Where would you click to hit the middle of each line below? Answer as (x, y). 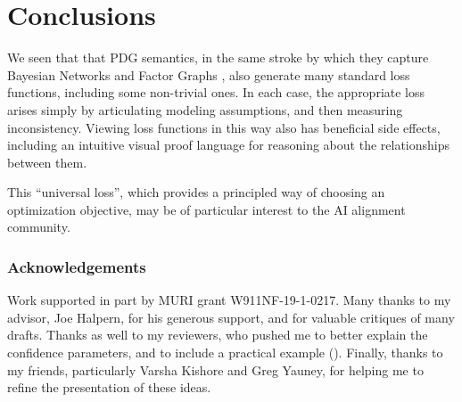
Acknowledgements (77, 266)
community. (39, 227)
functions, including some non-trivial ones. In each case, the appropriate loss (216, 92)
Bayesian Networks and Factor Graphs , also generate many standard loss (209, 74)
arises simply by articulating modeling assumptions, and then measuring (205, 109)
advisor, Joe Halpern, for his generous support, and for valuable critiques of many (231, 317)
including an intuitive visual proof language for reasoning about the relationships (229, 145)
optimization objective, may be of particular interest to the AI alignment (206, 209)
